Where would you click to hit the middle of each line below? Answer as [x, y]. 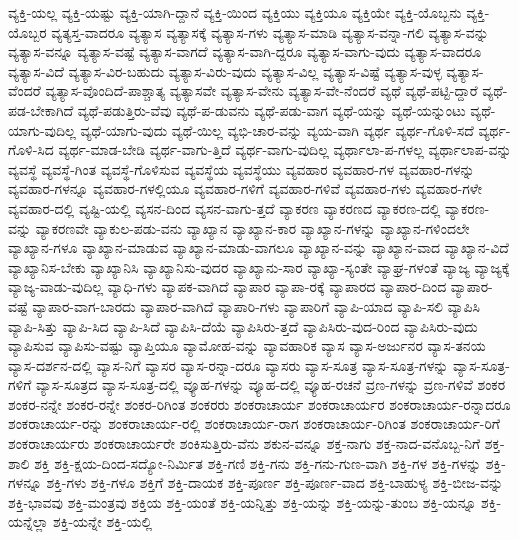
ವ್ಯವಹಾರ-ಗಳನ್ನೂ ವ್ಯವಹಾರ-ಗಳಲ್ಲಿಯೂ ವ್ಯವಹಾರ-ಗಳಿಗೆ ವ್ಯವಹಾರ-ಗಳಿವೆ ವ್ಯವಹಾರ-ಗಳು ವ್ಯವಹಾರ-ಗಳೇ [245, 188]
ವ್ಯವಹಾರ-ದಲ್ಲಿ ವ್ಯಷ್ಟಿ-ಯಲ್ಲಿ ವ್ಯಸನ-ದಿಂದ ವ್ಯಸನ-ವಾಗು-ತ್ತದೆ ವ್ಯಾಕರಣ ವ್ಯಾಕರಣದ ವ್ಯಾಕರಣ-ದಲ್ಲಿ [224, 207]
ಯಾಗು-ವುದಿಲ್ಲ [42, 129]
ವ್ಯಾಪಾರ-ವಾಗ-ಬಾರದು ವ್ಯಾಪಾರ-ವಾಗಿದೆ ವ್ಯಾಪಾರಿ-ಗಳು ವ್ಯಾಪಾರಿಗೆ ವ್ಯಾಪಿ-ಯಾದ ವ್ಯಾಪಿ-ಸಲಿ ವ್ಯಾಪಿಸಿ [256, 305]
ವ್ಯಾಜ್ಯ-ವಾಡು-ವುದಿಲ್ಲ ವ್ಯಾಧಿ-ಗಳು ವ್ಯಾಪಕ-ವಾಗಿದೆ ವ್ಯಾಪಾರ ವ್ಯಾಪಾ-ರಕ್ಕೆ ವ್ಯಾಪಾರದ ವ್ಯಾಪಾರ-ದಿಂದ [227, 286]
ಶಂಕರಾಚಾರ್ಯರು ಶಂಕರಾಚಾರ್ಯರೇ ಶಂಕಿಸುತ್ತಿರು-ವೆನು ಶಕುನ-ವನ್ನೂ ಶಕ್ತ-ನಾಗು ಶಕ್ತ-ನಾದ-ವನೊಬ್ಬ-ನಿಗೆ [244, 443]
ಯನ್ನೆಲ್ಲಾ [28, 521]
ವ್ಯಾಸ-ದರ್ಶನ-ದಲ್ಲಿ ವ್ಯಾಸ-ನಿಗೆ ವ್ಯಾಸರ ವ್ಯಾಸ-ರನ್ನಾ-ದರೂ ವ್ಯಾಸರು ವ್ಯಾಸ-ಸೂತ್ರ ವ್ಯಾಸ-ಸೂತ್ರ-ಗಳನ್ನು [228, 364]
